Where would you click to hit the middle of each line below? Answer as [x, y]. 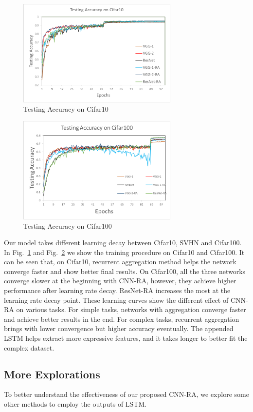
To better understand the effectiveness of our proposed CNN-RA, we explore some [126, 394]
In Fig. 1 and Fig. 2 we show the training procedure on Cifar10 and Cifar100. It [124, 252]
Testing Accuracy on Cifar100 [68, 226]
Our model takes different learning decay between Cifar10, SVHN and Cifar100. [123, 243]
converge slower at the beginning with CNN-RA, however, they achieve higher [120, 281]
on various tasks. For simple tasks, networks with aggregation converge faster [131, 309]
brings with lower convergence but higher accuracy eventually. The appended [119, 328]
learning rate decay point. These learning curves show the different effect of [116, 300]
